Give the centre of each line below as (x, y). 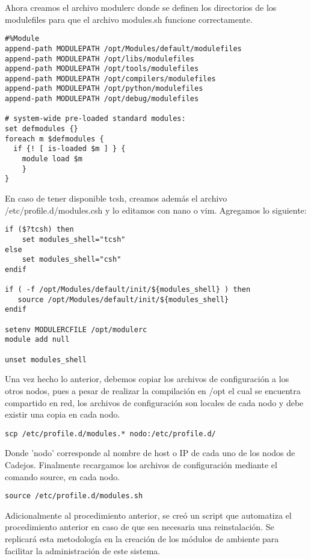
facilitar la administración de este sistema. (83, 550)
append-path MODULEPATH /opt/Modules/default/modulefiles (123, 48)
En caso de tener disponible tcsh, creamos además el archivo (116, 198)
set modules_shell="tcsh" (74, 239)
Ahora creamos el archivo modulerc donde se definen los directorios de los (141, 7)
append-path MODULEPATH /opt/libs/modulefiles (100, 59)
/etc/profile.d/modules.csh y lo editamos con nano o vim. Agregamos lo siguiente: (156, 210)
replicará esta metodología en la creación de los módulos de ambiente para (142, 539)
